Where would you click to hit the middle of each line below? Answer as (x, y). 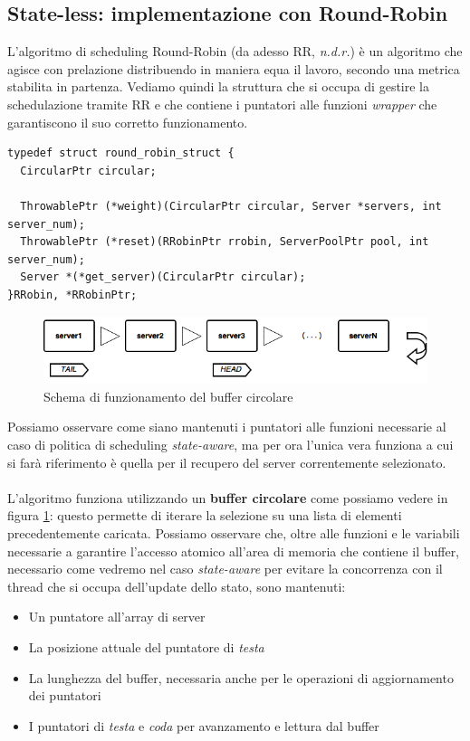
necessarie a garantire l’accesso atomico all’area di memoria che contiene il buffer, (234, 551)
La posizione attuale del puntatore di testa (146, 646)
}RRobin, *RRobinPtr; (72, 294)
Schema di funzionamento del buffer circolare (168, 396)
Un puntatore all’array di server (117, 617)
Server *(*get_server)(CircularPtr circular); (163, 277)
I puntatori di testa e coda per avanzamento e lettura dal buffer (204, 725)
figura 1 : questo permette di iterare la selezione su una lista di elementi (205, 515)
